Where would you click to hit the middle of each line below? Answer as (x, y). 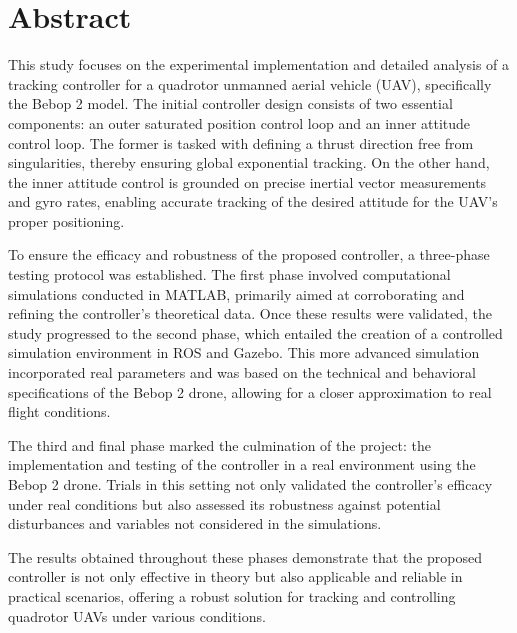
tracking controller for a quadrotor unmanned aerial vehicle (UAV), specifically (250, 83)
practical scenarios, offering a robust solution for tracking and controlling (232, 595)
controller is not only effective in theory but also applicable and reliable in (235, 576)
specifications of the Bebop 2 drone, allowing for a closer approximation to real (250, 391)
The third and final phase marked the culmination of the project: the (219, 444)
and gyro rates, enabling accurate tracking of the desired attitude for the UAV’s (253, 201)
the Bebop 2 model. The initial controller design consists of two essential (230, 103)
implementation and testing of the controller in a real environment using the (242, 464)
